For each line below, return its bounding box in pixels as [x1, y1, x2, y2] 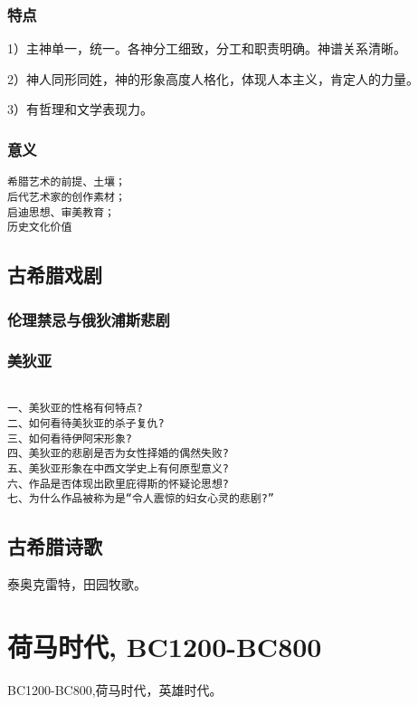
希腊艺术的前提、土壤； [7, 176, 126, 189]
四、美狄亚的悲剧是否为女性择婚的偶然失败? [7, 447, 229, 461]
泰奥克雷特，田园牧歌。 [7, 575, 147, 594]
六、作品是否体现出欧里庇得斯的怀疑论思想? [7, 477, 229, 491]
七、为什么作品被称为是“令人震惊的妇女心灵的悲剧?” [7, 492, 274, 506]
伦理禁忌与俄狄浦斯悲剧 [7, 308, 170, 330]
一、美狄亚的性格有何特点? [7, 402, 143, 415]
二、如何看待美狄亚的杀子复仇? [7, 417, 165, 430]
